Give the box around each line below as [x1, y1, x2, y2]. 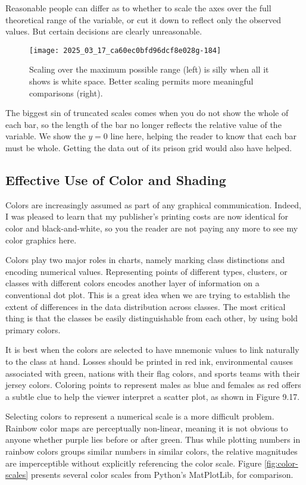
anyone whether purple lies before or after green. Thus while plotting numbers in [5, 433, 301, 446]
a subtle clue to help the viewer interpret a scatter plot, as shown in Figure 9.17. [5, 390, 300, 402]
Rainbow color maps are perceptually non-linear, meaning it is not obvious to [5, 421, 288, 434]
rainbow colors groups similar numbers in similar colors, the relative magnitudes [5, 445, 298, 458]
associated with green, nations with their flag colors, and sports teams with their [5, 367, 300, 379]
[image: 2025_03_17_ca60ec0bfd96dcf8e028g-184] [29, 46, 221, 55]
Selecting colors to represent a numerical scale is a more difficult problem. [5, 410, 274, 423]
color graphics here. [5, 233, 77, 246]
